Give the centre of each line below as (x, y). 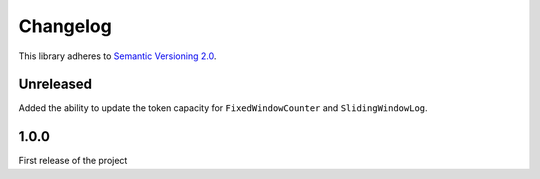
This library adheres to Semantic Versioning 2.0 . (117, 56)
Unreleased (55, 84)
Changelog (65, 26)
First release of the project (73, 161)
